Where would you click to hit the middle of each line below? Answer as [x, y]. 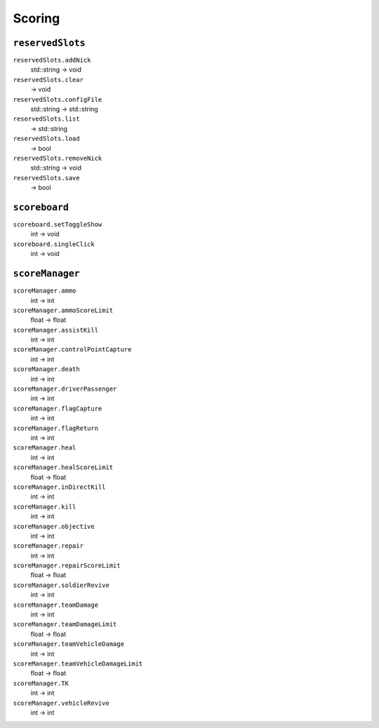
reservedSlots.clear [48, 80]
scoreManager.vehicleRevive [61, 703]
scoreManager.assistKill [55, 330]
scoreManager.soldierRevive [61, 585]
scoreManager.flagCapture [58, 408]
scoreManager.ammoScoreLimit [63, 310]
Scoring [36, 18]
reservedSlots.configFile [58, 99]
